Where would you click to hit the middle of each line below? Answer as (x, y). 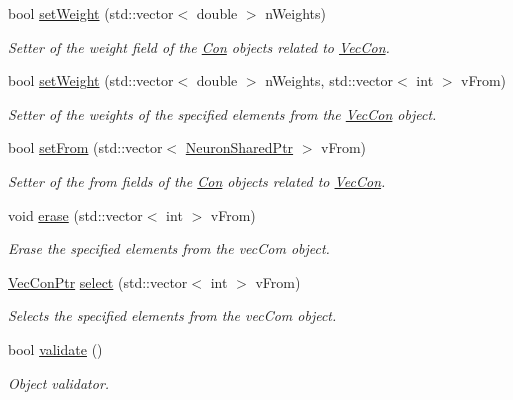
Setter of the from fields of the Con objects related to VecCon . (197, 180)
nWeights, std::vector (329, 80)
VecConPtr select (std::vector (98, 281)
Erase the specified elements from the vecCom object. (169, 248)
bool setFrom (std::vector (85, 147)
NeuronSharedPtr (239, 147)
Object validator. (59, 382)
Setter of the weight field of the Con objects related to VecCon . (199, 46)
